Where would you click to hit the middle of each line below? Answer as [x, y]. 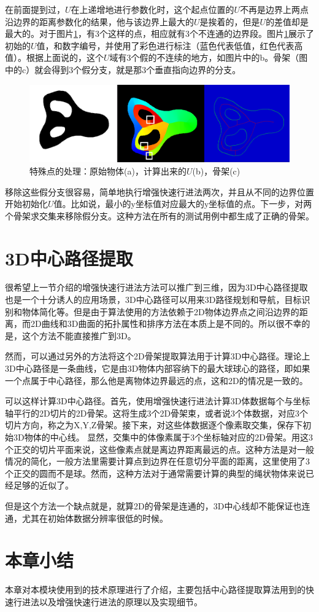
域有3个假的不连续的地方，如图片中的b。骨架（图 [209, 57]
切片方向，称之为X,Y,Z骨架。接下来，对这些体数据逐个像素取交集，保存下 [154, 425]
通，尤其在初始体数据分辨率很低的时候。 [86, 518]
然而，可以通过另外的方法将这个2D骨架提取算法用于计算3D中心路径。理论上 [158, 356]
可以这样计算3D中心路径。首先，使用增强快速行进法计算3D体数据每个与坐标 [158, 401]
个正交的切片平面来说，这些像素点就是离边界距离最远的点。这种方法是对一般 [159, 449]
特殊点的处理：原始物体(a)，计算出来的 [108, 171]
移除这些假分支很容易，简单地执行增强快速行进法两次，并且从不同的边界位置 [159, 191]
